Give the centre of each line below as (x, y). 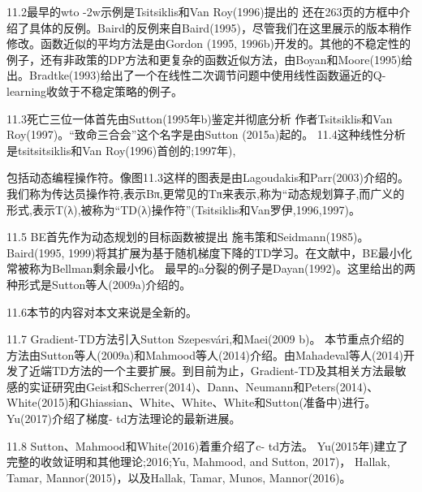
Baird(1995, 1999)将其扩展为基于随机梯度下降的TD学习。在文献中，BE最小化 (209, 252)
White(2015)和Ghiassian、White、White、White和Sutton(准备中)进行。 (192, 402)
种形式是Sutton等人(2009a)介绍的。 (99, 284)
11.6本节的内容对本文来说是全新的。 (102, 311)
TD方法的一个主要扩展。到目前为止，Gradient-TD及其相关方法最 (223, 371)
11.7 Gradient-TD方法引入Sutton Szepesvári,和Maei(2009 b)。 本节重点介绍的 (206, 339)
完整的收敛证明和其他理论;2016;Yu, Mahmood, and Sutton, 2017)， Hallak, (198, 462)
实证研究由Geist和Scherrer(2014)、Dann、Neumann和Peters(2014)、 (204, 386)
